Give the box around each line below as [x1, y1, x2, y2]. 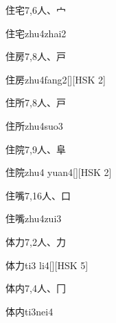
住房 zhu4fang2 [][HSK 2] [5, 72, 106, 86]
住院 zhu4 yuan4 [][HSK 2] [5, 165, 112, 179]
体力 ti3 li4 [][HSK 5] [5, 257, 89, 272]
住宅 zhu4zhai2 [5, 26, 67, 40]
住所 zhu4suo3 [5, 118, 63, 133]
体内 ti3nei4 [5, 304, 54, 318]
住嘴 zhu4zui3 [5, 211, 62, 226]
